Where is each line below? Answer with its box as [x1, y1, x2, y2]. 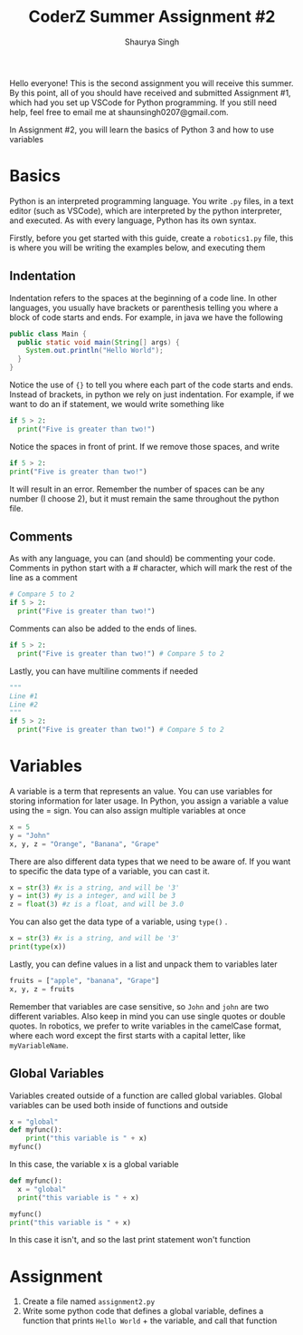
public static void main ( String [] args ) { [17, 337, 180, 346]
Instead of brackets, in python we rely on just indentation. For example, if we [9, 389, 295, 400]
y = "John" [9, 831, 51, 840]
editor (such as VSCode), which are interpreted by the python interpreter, [9, 205, 282, 216]
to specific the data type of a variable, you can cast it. [9, 865, 211, 876]
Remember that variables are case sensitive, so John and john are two [9, 1000, 270, 1012]
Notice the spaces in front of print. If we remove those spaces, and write [9, 441, 280, 452]
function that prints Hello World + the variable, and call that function [22, 1315, 278, 1326]
